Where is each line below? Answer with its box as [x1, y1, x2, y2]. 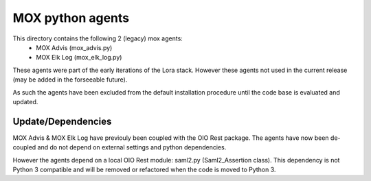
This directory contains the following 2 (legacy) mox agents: [12, 34, 183, 43]
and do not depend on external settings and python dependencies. [37, 143, 227, 152]
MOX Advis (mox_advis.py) [36, 43, 113, 51]
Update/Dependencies [12, 115, 112, 127]
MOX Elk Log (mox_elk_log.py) [36, 53, 122, 62]
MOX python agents [12, 10, 130, 25]
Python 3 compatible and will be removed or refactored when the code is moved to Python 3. [12, 165, 276, 173]
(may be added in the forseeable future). [12, 75, 128, 84]
